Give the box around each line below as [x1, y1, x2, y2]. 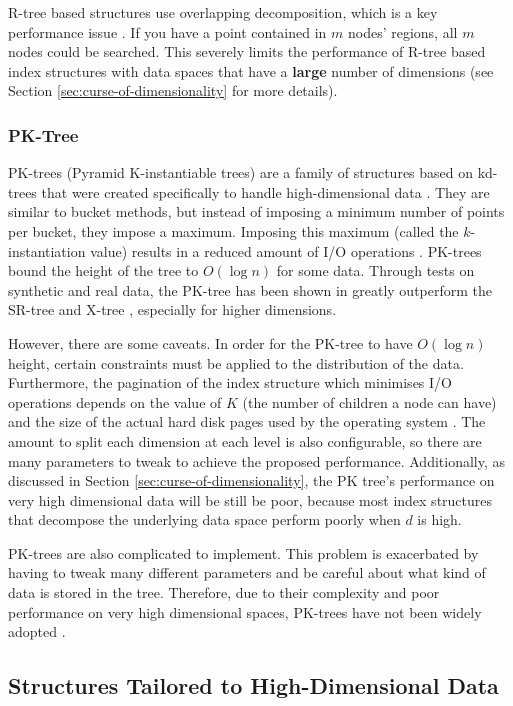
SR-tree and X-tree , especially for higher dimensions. [8, 299, 337, 320]
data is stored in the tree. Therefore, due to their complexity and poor [8, 582, 440, 603]
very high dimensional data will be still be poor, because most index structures [8, 489, 493, 510]
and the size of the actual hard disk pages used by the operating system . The [8, 411, 486, 432]
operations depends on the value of [8, 391, 222, 412]
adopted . [8, 621, 66, 642]
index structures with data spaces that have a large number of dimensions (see [8, 60, 494, 81]
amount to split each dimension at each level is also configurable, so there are [8, 430, 482, 451]
